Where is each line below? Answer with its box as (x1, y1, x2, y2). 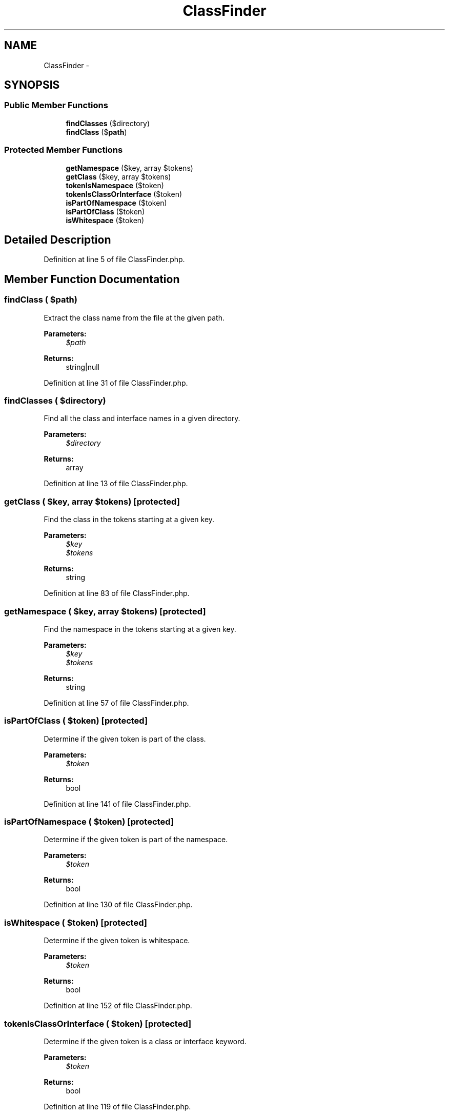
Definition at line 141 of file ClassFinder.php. (44, 799, 191, 808)
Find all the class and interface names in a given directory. (44, 414, 240, 423)
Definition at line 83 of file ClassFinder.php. (44, 589, 190, 598)
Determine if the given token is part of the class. (44, 734, 206, 743)
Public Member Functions (4, 100, 108, 111)
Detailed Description (4, 233, 111, 246)
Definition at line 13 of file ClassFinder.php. (44, 479, 188, 488)
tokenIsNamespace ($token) (66, 181, 164, 190)
